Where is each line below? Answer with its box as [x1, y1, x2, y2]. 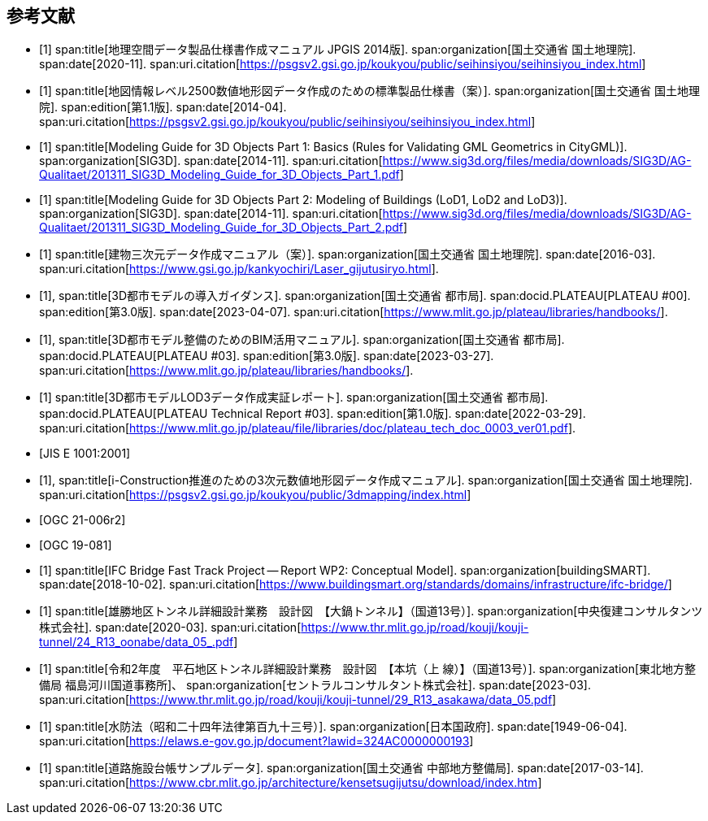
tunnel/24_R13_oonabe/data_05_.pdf [39, 635, 234, 649]
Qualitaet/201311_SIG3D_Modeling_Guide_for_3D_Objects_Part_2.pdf [39, 220, 404, 235]
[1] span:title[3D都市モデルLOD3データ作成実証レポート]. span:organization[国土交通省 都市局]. [39, 390, 549, 405]
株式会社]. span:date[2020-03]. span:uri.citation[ [39, 620, 302, 635]
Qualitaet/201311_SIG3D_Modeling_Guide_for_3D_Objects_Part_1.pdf [39, 167, 400, 182]
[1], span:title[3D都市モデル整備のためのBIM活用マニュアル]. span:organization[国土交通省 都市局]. [39, 332, 565, 347]
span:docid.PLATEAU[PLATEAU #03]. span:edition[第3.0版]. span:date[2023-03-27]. [39, 349, 494, 363]
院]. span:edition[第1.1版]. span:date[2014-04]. [39, 100, 287, 115]
